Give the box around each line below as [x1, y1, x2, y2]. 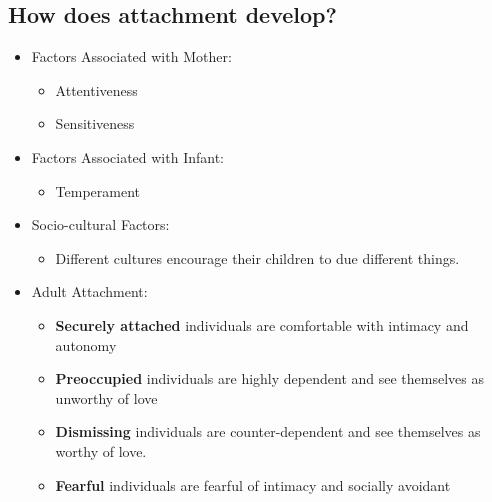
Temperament [55, 180, 141, 201]
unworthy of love [55, 387, 158, 408]
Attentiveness [55, 79, 138, 100]
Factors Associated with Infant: [31, 146, 224, 167]
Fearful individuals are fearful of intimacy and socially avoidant [55, 474, 451, 495]
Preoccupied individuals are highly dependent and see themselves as [55, 368, 484, 389]
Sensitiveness [55, 113, 135, 134]
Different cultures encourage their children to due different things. [55, 247, 460, 268]
